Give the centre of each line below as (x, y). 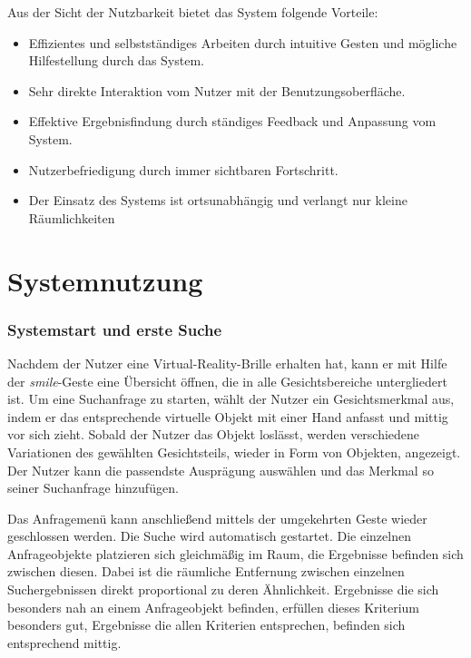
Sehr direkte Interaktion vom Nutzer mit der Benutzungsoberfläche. (217, 90)
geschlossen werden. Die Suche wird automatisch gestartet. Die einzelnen (209, 536)
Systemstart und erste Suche (115, 329)
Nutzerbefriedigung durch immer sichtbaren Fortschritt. (183, 169)
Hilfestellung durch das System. (116, 60)
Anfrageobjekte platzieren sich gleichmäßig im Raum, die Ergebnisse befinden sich (235, 553)
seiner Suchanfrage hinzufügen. (93, 488)
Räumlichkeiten (72, 217)
